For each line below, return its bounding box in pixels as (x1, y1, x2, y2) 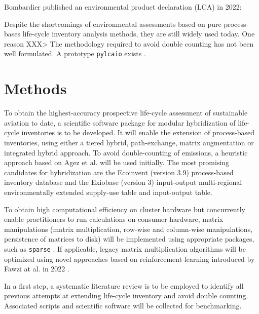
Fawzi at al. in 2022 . (4, 263, 69, 274)
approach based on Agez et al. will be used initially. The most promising (4, 157, 230, 168)
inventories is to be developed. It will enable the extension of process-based (21, 127, 254, 138)
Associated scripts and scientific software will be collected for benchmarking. (4, 300, 242, 310)
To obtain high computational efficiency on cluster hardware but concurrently (4, 204, 245, 214)
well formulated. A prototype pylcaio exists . (4, 48, 146, 59)
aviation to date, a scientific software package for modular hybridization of (4, 117, 236, 128)
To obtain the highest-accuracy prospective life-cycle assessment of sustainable (4, 107, 248, 118)
